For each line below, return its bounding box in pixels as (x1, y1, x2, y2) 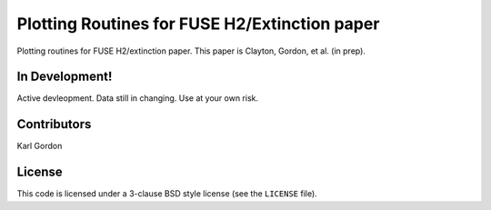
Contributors (16, 116, 92, 132)
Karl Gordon (16, 141, 63, 152)
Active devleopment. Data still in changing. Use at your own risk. (16, 93, 259, 104)
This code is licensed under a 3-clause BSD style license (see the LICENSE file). (16, 188, 317, 199)
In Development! (16, 69, 113, 85)
